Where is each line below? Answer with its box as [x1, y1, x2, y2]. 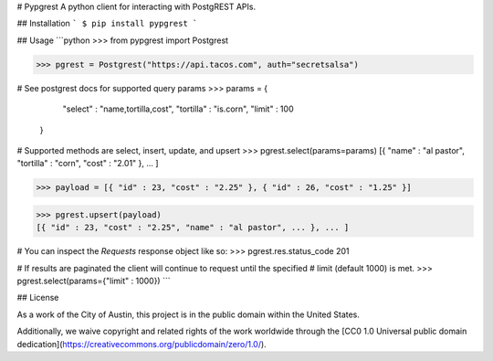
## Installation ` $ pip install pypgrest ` [16, 18, 198, 29]
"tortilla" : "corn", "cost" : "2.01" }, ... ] [16, 158, 159, 169]
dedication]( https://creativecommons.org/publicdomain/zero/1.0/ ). [16, 338, 267, 349]
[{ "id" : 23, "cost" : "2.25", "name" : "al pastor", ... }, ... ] [36, 222, 350, 233]
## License [16, 292, 59, 303]
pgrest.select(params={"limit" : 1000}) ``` [16, 275, 171, 287]
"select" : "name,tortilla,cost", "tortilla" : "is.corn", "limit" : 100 [62, 103, 294, 114]
